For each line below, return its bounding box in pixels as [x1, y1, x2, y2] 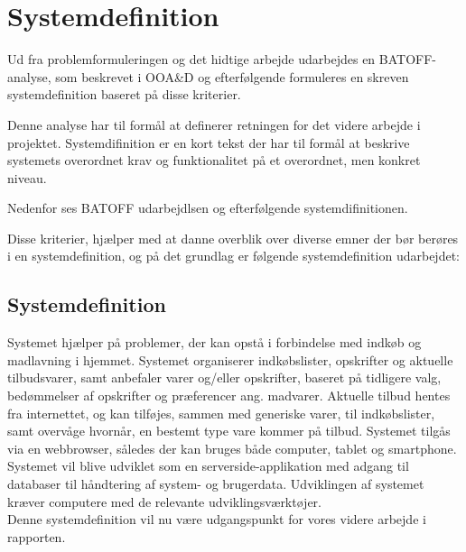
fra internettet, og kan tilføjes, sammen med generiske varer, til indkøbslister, [7, 403, 435, 422]
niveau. [7, 168, 47, 187]
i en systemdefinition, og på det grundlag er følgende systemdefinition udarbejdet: [7, 246, 460, 265]
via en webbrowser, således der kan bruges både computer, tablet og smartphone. [7, 438, 457, 457]
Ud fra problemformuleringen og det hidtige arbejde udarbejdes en [7, 50, 376, 69]
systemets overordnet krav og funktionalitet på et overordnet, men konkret [7, 151, 421, 170]
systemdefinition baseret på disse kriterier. [7, 85, 241, 104]
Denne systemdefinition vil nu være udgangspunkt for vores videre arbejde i [7, 510, 426, 529]
